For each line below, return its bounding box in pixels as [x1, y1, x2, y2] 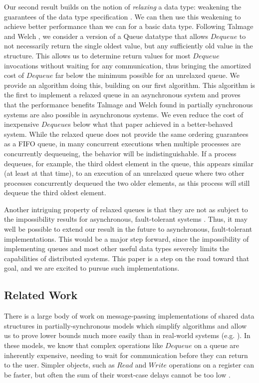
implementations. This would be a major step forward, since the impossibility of [4, 233, 249, 244]
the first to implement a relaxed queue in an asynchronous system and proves [4, 89, 241, 100]
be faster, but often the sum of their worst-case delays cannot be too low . [4, 369, 231, 380]
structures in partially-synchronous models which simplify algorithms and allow [4, 320, 247, 331]
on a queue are [194, 340, 240, 351]
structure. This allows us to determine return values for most [4, 50, 191, 60]
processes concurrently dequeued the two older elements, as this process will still [4, 177, 250, 188]
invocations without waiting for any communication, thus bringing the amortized [4, 60, 251, 70]
